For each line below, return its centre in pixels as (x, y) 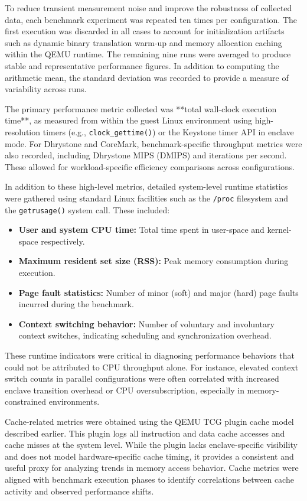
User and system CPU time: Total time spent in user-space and (141, 230)
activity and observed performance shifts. (79, 491)
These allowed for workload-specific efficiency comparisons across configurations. (150, 166)
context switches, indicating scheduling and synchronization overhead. (145, 335)
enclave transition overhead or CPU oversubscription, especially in (125, 390)
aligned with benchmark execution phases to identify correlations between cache (149, 479)
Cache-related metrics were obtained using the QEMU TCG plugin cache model (149, 421)
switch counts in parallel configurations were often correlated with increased (142, 378)
